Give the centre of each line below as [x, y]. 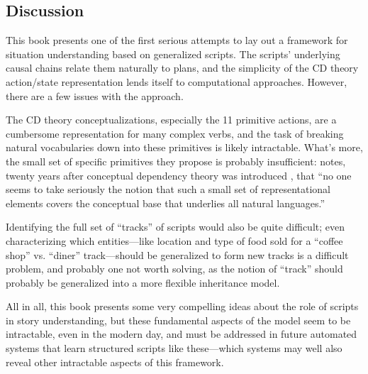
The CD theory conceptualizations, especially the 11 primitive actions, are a [171, 120]
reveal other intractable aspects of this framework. [115, 362]
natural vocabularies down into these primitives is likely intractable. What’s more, [184, 147]
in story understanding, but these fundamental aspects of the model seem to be [178, 320]
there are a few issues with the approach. [95, 95]
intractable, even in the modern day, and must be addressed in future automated [182, 334]
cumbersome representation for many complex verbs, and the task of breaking [175, 133]
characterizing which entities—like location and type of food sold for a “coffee [174, 240]
